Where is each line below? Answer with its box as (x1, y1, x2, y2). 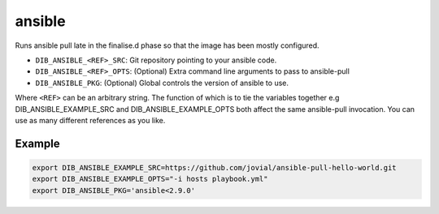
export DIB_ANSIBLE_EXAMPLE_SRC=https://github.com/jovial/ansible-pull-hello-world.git (32, 163, 398, 172)
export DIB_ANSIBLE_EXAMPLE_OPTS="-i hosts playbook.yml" (32, 174, 268, 184)
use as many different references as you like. (15, 115, 166, 125)
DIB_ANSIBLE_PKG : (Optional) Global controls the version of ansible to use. (35, 78, 289, 88)
